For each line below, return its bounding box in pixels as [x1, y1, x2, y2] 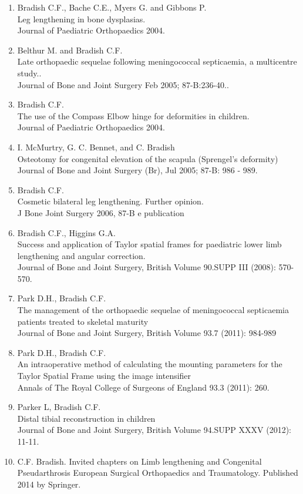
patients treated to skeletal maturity [17, 315, 149, 327]
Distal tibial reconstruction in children [17, 412, 156, 424]
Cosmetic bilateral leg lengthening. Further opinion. [17, 195, 204, 207]
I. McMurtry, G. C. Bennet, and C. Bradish [17, 140, 175, 153]
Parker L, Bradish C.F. [17, 401, 101, 413]
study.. [17, 66, 42, 79]
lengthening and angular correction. [17, 249, 146, 261]
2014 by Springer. [17, 478, 81, 490]
